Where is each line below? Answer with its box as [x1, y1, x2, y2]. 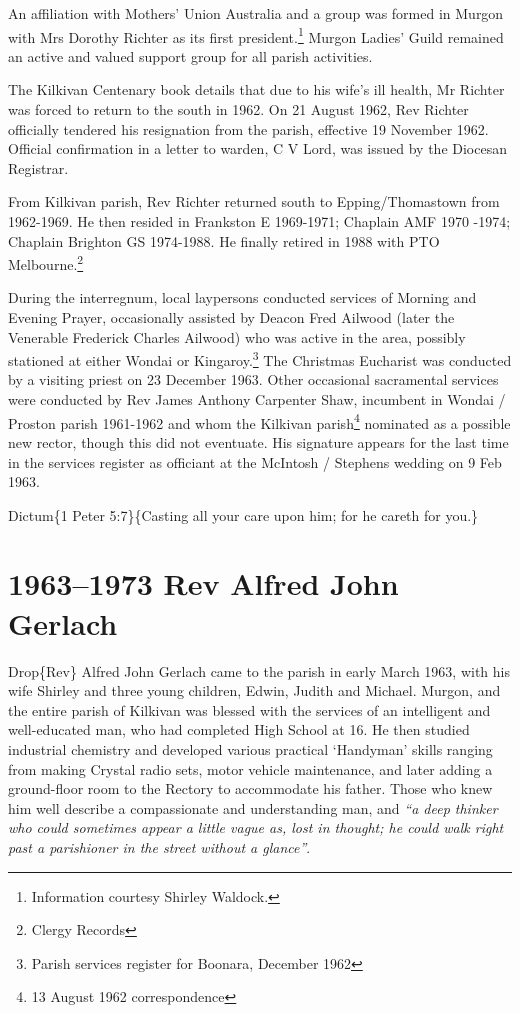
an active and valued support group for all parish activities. [8, 45, 373, 66]
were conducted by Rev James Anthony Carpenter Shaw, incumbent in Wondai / [8, 389, 506, 410]
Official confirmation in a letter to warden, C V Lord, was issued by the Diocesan [8, 138, 507, 159]
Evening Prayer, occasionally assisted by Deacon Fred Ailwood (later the [8, 307, 455, 328]
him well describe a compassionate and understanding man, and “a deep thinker [8, 797, 498, 818]
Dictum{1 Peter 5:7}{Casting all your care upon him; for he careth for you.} [8, 504, 479, 525]
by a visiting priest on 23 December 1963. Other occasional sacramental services [8, 369, 499, 390]
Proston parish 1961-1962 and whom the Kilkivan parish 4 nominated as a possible [8, 409, 511, 433]
